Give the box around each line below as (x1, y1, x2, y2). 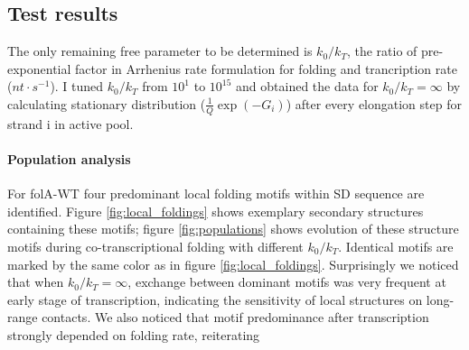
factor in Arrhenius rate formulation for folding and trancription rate (75, 59, 457, 78)
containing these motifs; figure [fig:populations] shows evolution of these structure (7, 219, 459, 238)
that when (7, 272, 64, 291)
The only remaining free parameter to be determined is (7, 41, 313, 60)
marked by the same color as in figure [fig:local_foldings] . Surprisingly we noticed (7, 254, 459, 273)
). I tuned (50, 77, 104, 96)
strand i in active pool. (7, 114, 134, 133)
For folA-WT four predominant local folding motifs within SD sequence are (7, 184, 425, 203)
